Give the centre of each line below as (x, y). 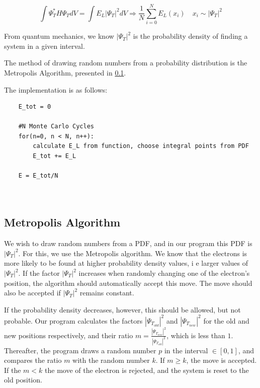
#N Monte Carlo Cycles (56, 127)
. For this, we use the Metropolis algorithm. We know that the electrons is (133, 253)
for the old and (226, 320)
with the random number (111, 360)
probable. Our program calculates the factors (73, 320)
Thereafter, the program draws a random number (80, 350)
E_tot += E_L (55, 156)
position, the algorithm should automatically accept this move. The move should (128, 283)
